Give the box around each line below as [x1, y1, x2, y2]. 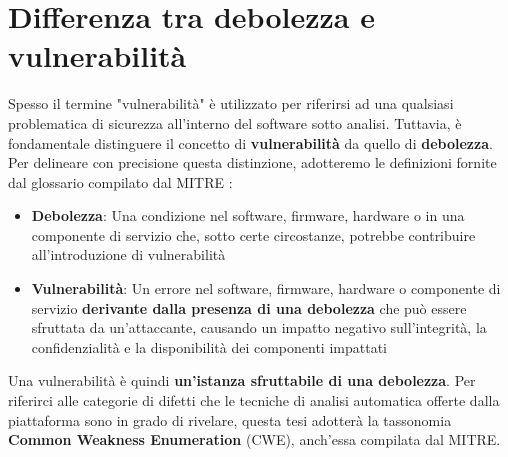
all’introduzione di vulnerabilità [31, 244, 226, 265]
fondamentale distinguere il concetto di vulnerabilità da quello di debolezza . [8, 132, 493, 153]
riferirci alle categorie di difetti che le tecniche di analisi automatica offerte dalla [8, 390, 500, 411]
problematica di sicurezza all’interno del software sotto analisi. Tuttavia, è [8, 112, 462, 133]
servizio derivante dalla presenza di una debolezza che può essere [31, 297, 467, 318]
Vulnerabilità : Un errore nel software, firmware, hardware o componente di [31, 278, 501, 299]
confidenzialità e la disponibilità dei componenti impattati [31, 336, 387, 357]
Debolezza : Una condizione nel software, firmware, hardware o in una [31, 205, 465, 226]
